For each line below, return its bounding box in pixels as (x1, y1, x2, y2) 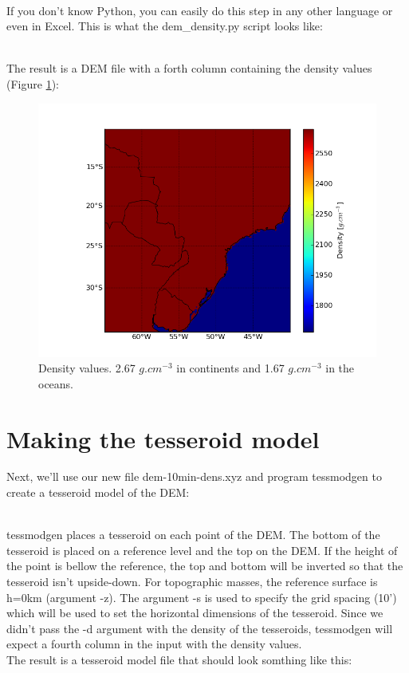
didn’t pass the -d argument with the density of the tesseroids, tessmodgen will (6, 620, 393, 636)
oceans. (38, 375, 74, 392)
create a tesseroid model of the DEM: (6, 484, 190, 501)
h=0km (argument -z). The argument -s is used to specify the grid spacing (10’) (6, 588, 397, 605)
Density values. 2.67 (38, 360, 136, 376)
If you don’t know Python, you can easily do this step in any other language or (6, 2, 393, 18)
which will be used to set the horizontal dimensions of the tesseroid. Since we (6, 604, 383, 621)
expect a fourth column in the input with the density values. (6, 636, 302, 652)
